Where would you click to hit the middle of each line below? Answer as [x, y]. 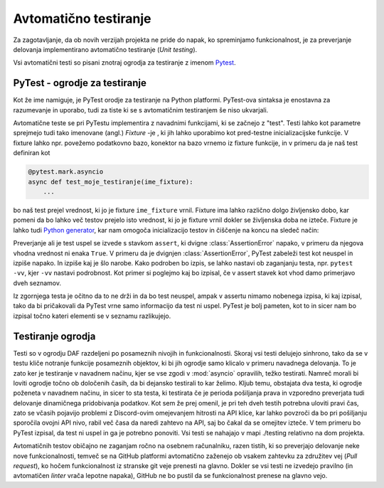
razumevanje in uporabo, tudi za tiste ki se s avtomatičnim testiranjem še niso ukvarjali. [141, 110]
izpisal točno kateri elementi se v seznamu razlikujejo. [92, 316]
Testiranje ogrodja [54, 336]
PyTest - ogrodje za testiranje [80, 83]
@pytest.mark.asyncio [66, 172]
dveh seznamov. [37, 283]
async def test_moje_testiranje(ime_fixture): [111, 182]
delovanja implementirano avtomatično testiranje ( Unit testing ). [105, 49]
